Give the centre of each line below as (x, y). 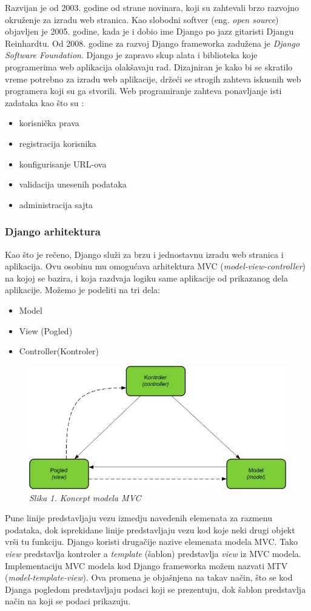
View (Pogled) (46, 330)
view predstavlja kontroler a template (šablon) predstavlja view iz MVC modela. (153, 554)
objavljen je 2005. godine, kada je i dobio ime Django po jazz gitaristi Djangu (149, 31)
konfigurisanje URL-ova (63, 164)
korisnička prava (49, 123)
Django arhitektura (53, 231)
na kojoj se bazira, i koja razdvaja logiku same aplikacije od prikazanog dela (146, 278)
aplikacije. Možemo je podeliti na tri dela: (82, 290)
